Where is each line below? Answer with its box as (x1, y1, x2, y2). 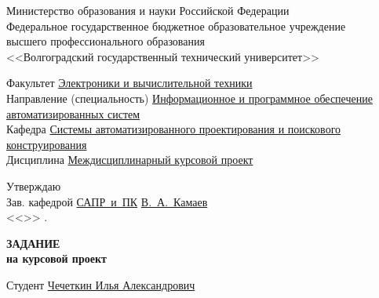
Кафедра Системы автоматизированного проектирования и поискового (6, 121, 341, 137)
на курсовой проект (6, 250, 107, 267)
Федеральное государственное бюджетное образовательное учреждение (6, 17, 346, 34)
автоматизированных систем (6, 105, 140, 122)
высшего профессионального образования (6, 33, 205, 49)
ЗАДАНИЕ (6, 234, 60, 251)
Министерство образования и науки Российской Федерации (6, 2, 290, 18)
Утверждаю (6, 177, 61, 194)
